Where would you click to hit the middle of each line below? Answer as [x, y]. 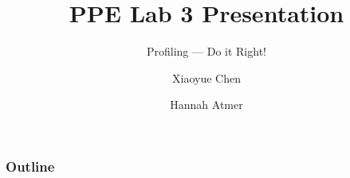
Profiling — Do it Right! [206, 51]
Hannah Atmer [206, 104]
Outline [30, 166]
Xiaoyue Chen [206, 77]
